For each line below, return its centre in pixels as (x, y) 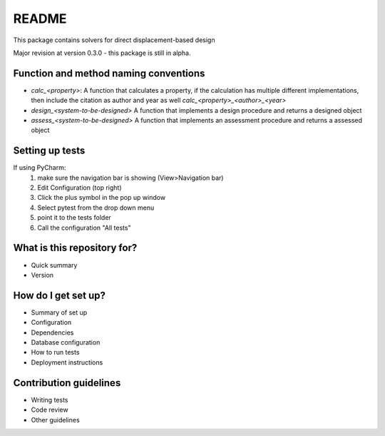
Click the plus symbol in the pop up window (102, 198)
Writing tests (50, 400)
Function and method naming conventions (109, 73)
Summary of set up (59, 312)
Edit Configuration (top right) (79, 188)
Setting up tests (49, 151)
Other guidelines (55, 420)
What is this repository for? (75, 248)
